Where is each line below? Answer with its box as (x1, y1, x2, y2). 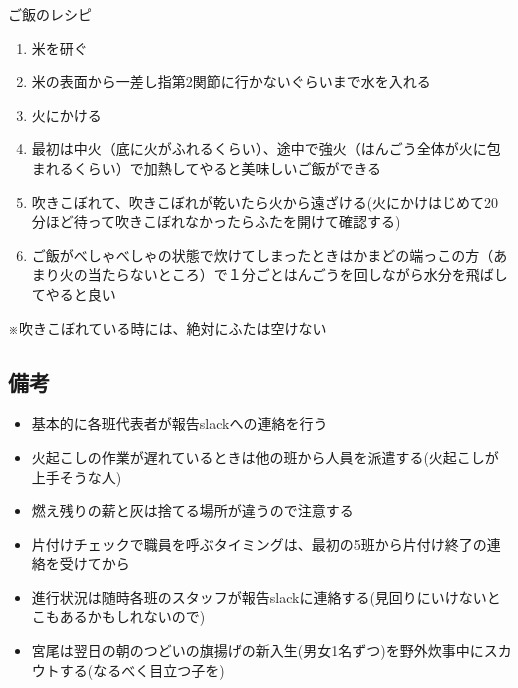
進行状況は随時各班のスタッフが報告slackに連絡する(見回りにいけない (31, 586, 487, 607)
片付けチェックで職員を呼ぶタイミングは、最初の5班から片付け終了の (31, 533, 487, 554)
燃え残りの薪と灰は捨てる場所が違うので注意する (31, 500, 354, 521)
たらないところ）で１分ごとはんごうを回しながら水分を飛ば (101, 264, 494, 285)
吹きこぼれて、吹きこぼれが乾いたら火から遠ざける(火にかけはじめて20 (31, 191, 499, 212)
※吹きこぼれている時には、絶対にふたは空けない (8, 317, 327, 338)
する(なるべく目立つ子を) (59, 659, 225, 680)
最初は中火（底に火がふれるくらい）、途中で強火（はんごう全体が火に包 (31, 138, 501, 159)
